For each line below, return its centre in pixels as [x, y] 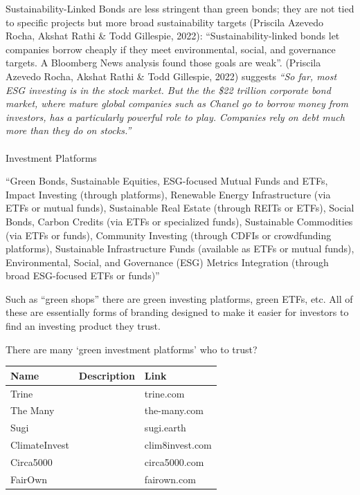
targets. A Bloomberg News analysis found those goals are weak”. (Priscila [163, 63]
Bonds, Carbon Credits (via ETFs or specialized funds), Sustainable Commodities [179, 221]
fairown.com [170, 479]
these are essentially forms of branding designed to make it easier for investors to [177, 312]
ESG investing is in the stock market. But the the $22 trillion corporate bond [168, 90]
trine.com [164, 393]
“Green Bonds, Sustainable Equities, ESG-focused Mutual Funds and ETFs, [167, 181]
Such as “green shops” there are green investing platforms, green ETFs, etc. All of [179, 298]
